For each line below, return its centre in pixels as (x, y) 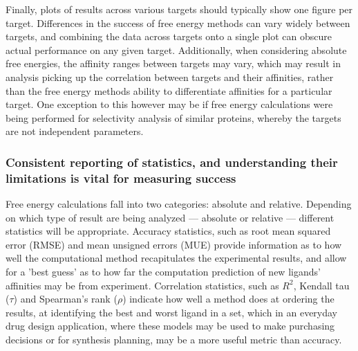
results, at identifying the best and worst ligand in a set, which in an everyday (172, 312)
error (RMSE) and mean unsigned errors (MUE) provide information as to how (174, 244)
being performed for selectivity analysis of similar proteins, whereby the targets (173, 117)
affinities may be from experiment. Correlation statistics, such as (142, 285)
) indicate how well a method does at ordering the (228, 299)
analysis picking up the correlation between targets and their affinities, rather (170, 76)
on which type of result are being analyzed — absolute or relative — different (170, 217)
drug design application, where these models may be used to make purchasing (170, 326)
